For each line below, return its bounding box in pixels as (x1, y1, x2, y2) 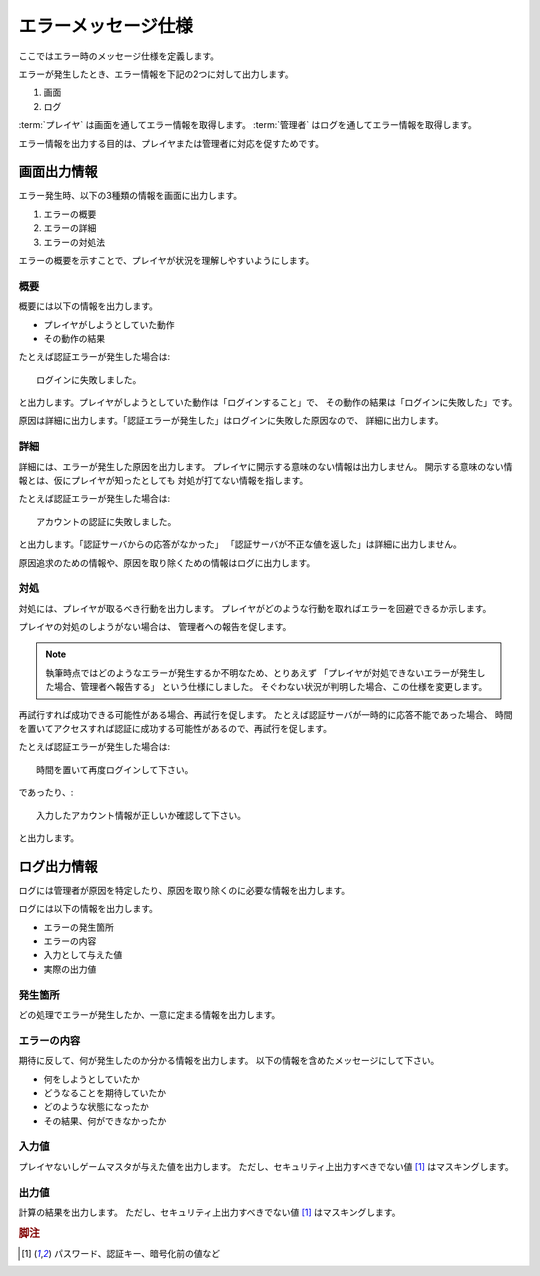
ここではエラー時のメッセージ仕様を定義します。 (18, 50, 220, 62)
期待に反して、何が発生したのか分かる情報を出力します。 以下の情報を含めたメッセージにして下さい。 (18, 1055, 440, 1067)
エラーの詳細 (43, 222, 97, 234)
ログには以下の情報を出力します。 (18, 903, 159, 915)
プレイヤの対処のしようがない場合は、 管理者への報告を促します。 (18, 621, 292, 633)
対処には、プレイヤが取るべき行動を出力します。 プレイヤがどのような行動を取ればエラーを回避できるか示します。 (18, 602, 492, 614)
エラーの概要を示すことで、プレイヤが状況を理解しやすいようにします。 (18, 254, 315, 266)
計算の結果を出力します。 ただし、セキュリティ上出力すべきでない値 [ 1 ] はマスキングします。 (18, 1206, 401, 1218)
